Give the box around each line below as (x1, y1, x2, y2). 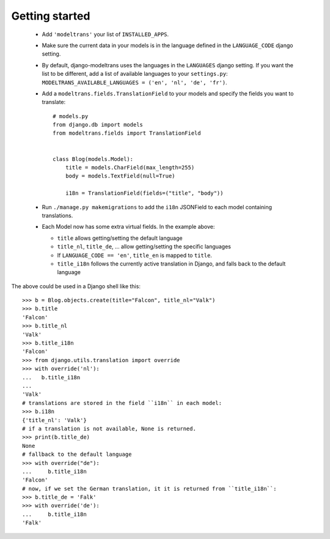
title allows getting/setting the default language (57, 234, 183, 242)
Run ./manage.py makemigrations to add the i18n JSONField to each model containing (42, 203, 272, 210)
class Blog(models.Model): (53, 155, 134, 162)
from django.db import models (53, 121, 144, 128)
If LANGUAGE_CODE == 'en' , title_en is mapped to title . (57, 251, 212, 259)
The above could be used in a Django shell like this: (11, 282, 141, 290)
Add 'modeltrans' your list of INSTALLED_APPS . (42, 31, 169, 38)
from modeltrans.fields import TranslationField (53, 130, 201, 137)
